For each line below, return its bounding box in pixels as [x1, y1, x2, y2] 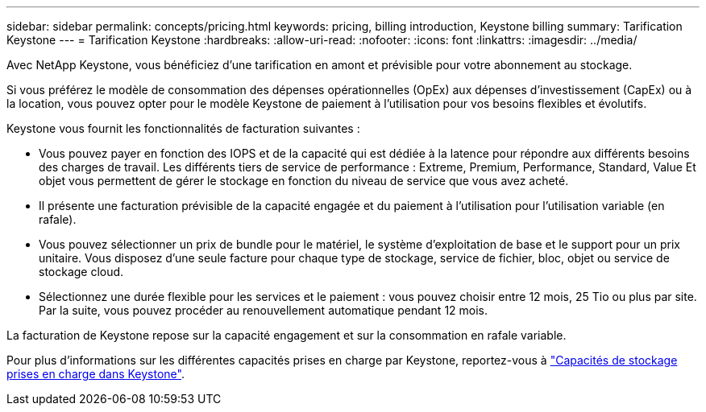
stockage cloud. [39, 265, 124, 278]
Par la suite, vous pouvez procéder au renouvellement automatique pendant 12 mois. [39, 303, 488, 317]
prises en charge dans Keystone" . [6, 367, 185, 381]
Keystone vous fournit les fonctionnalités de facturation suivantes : [6, 122, 360, 135]
